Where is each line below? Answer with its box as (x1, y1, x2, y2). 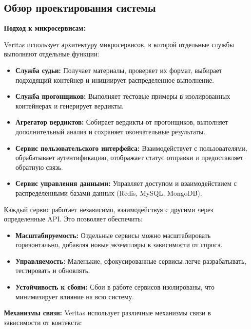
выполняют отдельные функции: (4, 49, 99, 59)
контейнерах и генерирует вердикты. (15, 100, 124, 110)
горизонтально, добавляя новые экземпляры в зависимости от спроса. (15, 239, 223, 250)
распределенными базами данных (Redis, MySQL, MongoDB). (15, 187, 202, 198)
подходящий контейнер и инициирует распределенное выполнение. (15, 74, 214, 85)
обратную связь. (15, 162, 63, 172)
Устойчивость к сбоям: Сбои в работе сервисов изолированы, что (15, 282, 215, 292)
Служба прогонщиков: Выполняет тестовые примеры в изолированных (15, 91, 231, 101)
